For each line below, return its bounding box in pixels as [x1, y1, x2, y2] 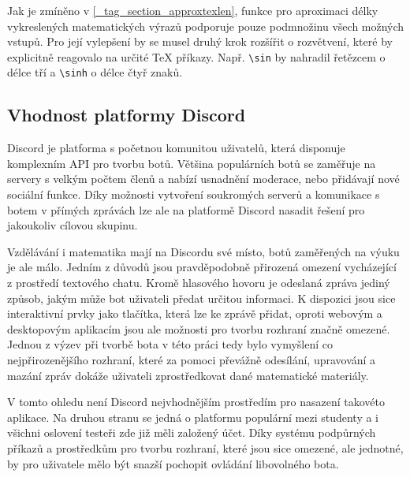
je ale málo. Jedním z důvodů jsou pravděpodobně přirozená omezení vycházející [7, 259, 397, 275]
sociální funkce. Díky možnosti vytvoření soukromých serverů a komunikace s [7, 186, 380, 203]
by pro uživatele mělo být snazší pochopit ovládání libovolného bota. [7, 455, 339, 471]
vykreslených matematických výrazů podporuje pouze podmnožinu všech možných [7, 17, 404, 34]
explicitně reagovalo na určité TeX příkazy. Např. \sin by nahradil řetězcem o [7, 48, 386, 65]
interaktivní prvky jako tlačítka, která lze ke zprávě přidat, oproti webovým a [7, 305, 382, 322]
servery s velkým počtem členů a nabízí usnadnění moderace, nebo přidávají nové [7, 170, 400, 187]
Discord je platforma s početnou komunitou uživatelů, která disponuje [7, 140, 345, 156]
